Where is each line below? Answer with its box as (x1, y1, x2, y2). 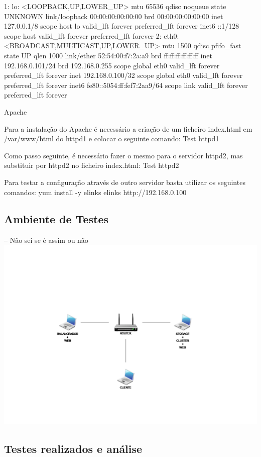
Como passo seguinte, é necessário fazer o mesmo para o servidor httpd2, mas (4, 150, 243, 160)
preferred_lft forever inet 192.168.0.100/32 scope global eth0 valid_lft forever (4, 70, 243, 80)
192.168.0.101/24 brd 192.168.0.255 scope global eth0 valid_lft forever (4, 60, 220, 70)
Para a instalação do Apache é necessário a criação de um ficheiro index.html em (4, 123, 252, 134)
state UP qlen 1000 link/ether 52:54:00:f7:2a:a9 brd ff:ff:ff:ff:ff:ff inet (4, 50, 212, 60)
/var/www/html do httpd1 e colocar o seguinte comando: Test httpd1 (4, 133, 219, 144)
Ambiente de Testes (4, 211, 109, 227)
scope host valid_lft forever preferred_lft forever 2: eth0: (4, 30, 179, 41)
